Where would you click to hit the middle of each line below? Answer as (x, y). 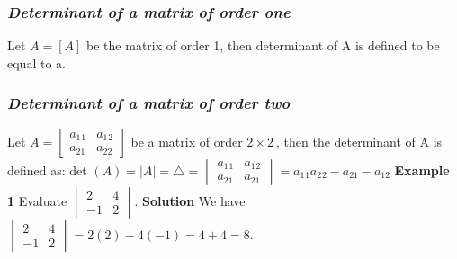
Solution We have (194, 200)
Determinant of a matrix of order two (149, 103)
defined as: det (47, 170)
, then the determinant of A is (359, 141)
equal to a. (36, 63)
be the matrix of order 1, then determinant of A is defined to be (263, 45)
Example (422, 170)
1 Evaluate (37, 200)
